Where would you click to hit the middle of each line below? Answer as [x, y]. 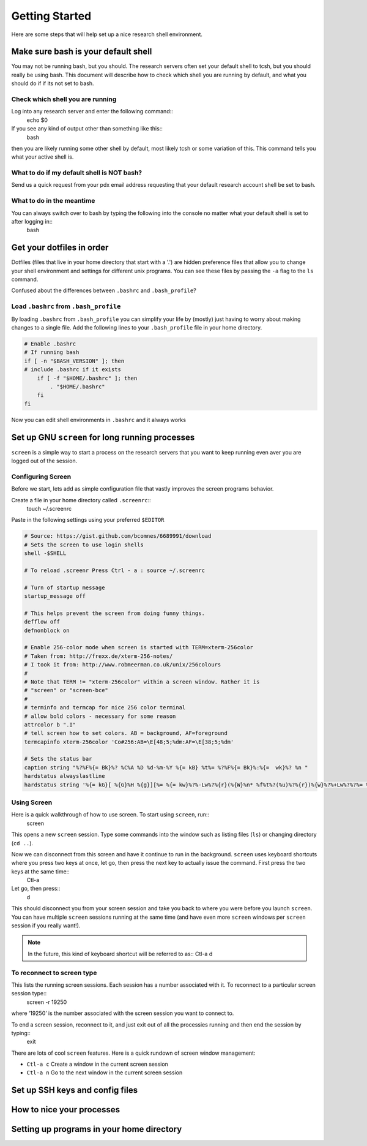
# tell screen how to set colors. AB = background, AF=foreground [126, 733]
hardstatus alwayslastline [65, 776]
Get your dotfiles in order [60, 248]
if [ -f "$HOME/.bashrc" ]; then [87, 378]
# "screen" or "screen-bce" [66, 690]
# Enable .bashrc [50, 344]
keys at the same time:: [40, 871]
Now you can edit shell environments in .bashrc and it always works [99, 420]
